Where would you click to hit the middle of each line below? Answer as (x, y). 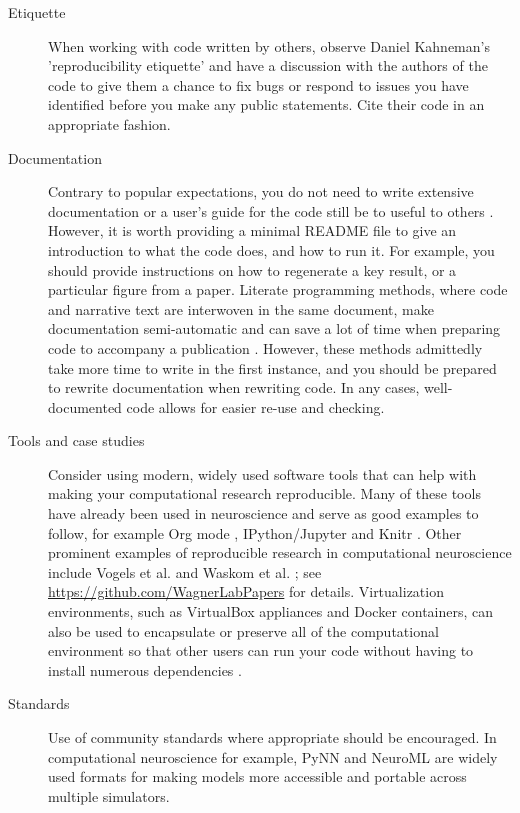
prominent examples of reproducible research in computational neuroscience (280, 552)
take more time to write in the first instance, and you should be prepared (272, 367)
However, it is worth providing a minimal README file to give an (252, 230)
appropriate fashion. (109, 123)
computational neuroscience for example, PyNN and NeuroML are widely (273, 756)
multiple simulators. (109, 795)
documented (85, 406)
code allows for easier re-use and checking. (255, 406)
